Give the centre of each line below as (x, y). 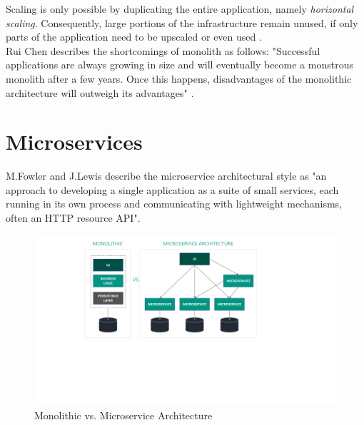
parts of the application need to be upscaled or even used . (134, 37)
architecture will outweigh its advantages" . (100, 92)
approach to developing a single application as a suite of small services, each (172, 189)
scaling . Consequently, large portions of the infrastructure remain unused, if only (182, 22)
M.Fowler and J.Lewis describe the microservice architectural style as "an (166, 176)
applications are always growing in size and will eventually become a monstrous (180, 65)
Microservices (74, 142)
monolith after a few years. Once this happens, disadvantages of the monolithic (179, 78)
